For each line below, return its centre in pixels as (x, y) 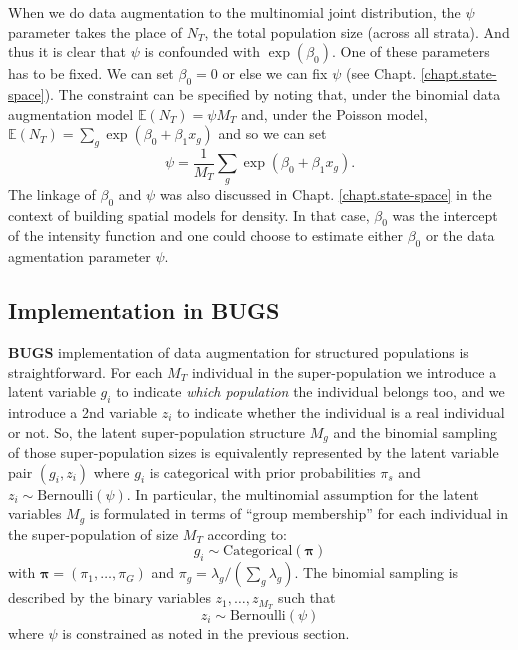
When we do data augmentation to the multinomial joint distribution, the (234, 12)
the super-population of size (93, 533)
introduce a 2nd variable (83, 412)
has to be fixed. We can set (91, 73)
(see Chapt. (381, 73)
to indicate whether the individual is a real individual (341, 412)
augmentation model (71, 113)
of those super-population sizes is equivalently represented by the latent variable (253, 452)
